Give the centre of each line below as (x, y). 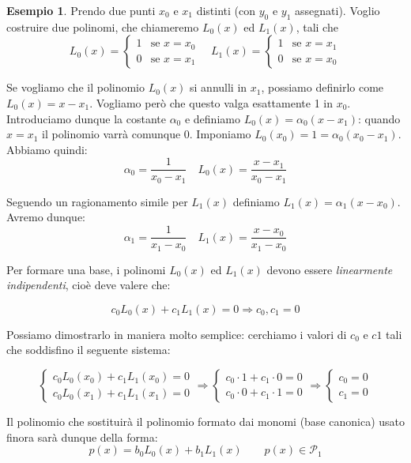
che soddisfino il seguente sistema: (89, 350)
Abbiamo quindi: (47, 149)
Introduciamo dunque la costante (86, 118)
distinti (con (226, 10)
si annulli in (219, 87)
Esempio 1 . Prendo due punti (81, 10)
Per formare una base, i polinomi (86, 269)
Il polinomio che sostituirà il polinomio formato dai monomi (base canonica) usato (206, 421)
